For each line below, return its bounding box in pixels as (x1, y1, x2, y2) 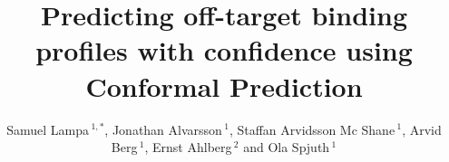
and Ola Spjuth (243, 138, 330, 157)
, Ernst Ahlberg (144, 138, 232, 157)
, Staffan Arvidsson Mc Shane (229, 119, 395, 138)
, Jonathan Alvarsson (104, 119, 222, 138)
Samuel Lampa (6, 119, 90, 138)
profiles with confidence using (35, 32, 413, 69)
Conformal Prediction (85, 67, 363, 104)
